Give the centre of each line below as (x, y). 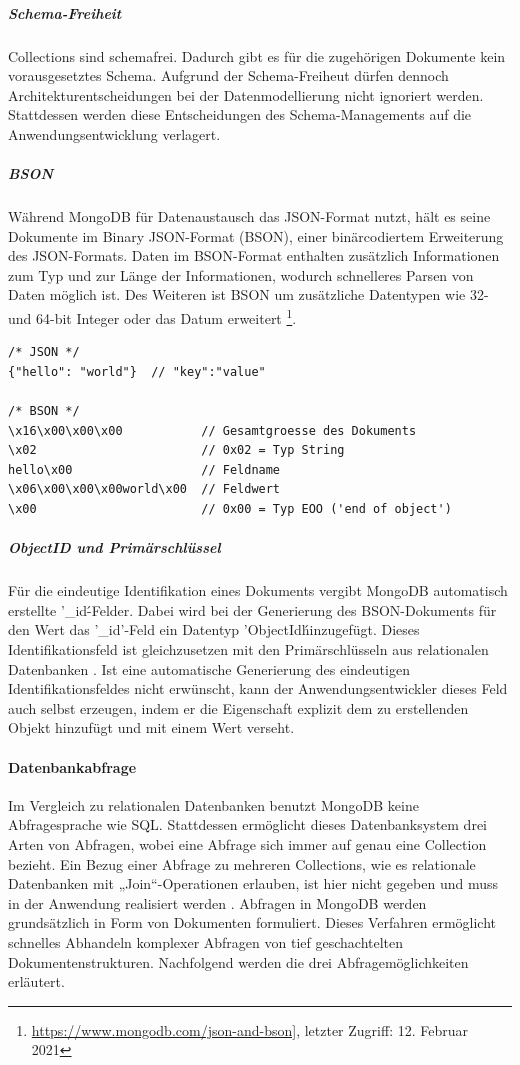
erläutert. (36, 981)
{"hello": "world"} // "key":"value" (137, 371)
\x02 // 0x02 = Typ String (176, 450)
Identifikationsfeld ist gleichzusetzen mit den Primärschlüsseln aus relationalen (248, 649)
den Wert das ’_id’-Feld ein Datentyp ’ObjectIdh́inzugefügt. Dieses (214, 629)
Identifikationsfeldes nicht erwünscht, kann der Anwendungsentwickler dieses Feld (258, 688)
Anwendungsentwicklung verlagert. (114, 133)
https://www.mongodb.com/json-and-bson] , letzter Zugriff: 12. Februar (249, 1029)
